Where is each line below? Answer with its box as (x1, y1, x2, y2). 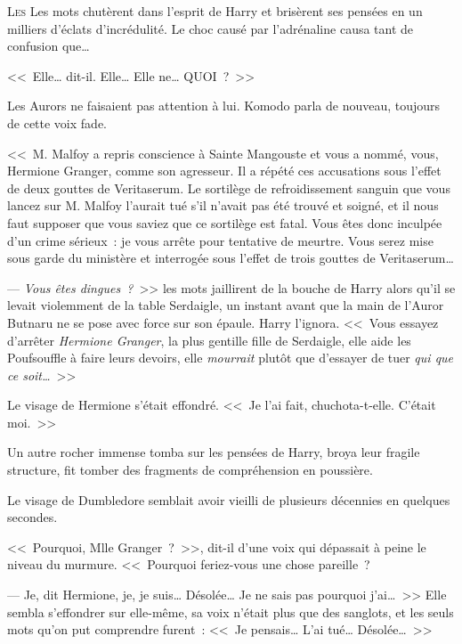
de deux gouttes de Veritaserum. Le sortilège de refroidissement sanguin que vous (7, 178, 450, 197)
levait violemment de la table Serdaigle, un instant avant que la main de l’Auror (7, 296, 444, 314)
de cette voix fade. (7, 113, 107, 132)
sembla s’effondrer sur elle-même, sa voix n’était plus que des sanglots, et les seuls (7, 602, 454, 621)
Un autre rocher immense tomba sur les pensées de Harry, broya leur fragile (7, 443, 420, 461)
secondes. (7, 508, 58, 526)
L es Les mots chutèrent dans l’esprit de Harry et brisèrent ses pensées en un (7, 2, 423, 20)
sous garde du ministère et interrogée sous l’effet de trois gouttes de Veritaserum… (7, 249, 454, 267)
